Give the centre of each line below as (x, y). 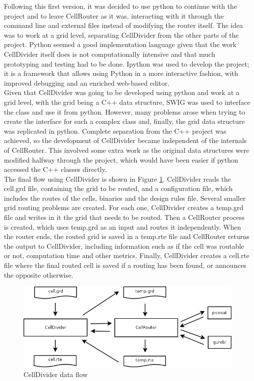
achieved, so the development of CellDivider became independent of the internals (126, 140)
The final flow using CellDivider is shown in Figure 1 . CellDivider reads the (117, 179)
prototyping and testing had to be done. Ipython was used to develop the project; (127, 63)
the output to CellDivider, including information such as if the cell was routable (124, 246)
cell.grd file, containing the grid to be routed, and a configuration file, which (118, 188)
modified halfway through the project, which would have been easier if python (121, 159)
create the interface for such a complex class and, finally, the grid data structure (124, 121)
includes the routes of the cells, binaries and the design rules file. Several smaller (125, 198)
